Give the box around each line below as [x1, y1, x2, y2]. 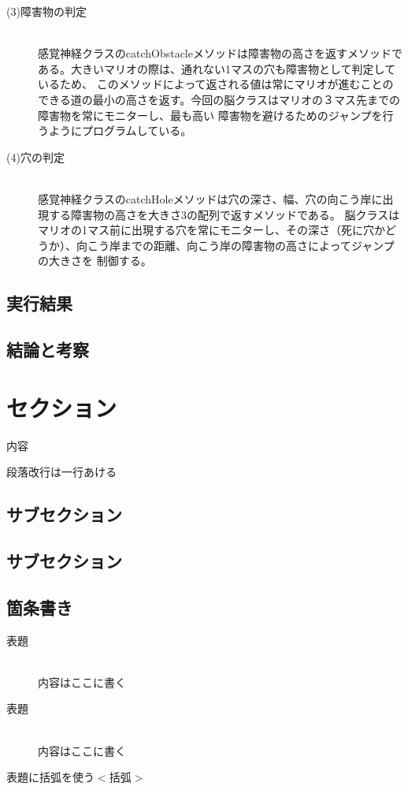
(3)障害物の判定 [6, 3, 87, 19]
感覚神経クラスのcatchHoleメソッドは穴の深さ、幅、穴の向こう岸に [38, 190, 383, 207]
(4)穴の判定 [6, 148, 65, 165]
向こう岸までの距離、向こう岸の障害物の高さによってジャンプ [76, 237, 395, 253]
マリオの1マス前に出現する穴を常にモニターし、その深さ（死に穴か [38, 222, 385, 238]
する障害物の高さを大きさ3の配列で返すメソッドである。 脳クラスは [48, 206, 400, 222]
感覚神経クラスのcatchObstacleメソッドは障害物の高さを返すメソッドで [38, 45, 402, 61]
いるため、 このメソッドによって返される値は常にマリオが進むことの [38, 76, 394, 92]
